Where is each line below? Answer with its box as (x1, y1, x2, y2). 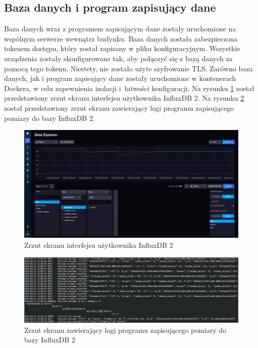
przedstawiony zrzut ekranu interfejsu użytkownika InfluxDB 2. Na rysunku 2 (4, 93, 244, 103)
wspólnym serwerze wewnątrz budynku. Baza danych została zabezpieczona (4, 33, 238, 43)
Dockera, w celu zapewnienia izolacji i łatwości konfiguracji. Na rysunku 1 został (4, 82, 254, 93)
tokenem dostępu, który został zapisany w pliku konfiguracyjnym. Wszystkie (4, 43, 240, 54)
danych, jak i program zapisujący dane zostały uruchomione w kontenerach (4, 73, 236, 83)
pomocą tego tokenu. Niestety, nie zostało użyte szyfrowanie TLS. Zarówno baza (4, 63, 253, 73)
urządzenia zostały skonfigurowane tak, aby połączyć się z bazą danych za (4, 53, 233, 63)
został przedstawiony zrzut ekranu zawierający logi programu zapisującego (4, 102, 234, 113)
